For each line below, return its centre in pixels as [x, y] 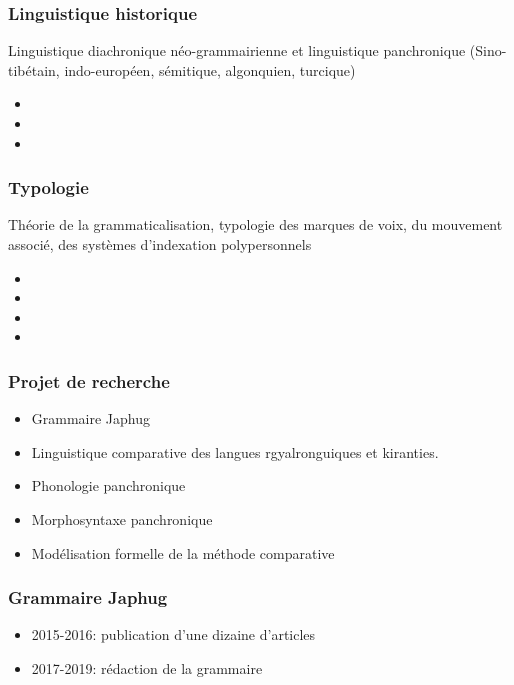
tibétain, [34, 69]
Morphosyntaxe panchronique [122, 518]
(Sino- [488, 50]
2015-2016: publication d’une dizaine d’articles [173, 634]
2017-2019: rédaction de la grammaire [147, 667]
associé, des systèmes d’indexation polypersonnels [160, 244]
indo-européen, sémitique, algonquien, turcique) [210, 69]
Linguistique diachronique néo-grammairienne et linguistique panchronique [237, 50]
